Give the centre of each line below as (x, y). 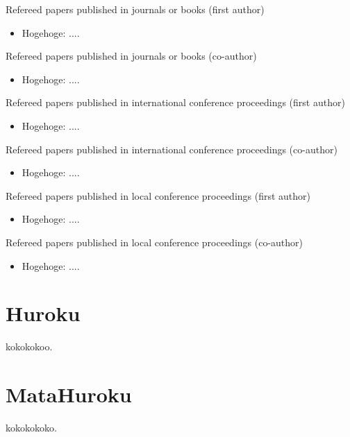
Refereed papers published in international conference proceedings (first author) (175, 102)
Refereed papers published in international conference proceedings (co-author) (172, 149)
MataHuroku (69, 394)
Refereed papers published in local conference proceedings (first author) (158, 195)
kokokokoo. (29, 346)
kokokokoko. (31, 427)
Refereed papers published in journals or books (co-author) (131, 56)
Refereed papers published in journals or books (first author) (135, 9)
